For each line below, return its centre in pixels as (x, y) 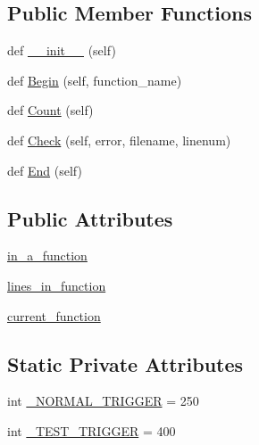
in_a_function (47, 255)
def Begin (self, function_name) (95, 80)
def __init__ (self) (62, 50)
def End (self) (45, 170)
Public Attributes (90, 218)
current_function (54, 315)
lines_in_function (57, 285)
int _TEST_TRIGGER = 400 (92, 430)
